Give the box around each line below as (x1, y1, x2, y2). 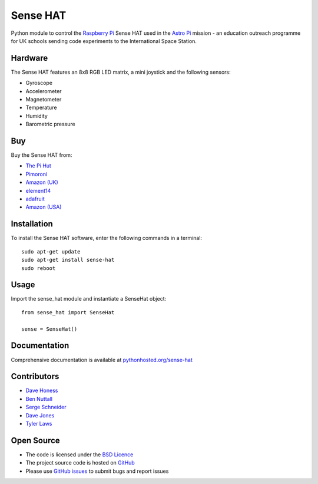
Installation (11, 219, 53, 229)
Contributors (11, 371, 59, 381)
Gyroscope (25, 80, 53, 87)
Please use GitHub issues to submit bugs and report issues (25, 467, 169, 475)
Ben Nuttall (25, 395, 53, 402)
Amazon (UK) (25, 179, 58, 186)
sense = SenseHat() (21, 325, 78, 332)
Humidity (25, 112, 48, 119)
